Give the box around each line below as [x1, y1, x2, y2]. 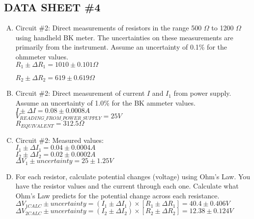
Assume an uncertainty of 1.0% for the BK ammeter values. [15, 98, 196, 108]
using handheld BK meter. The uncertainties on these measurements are [15, 32, 233, 42]
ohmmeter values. [15, 51, 68, 61]
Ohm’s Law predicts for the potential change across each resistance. [15, 190, 220, 200]
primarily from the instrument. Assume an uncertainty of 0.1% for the [15, 42, 227, 52]
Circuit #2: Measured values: [15, 135, 104, 145]
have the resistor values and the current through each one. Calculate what [15, 181, 239, 191]
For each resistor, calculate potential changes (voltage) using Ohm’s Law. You [15, 171, 251, 181]
